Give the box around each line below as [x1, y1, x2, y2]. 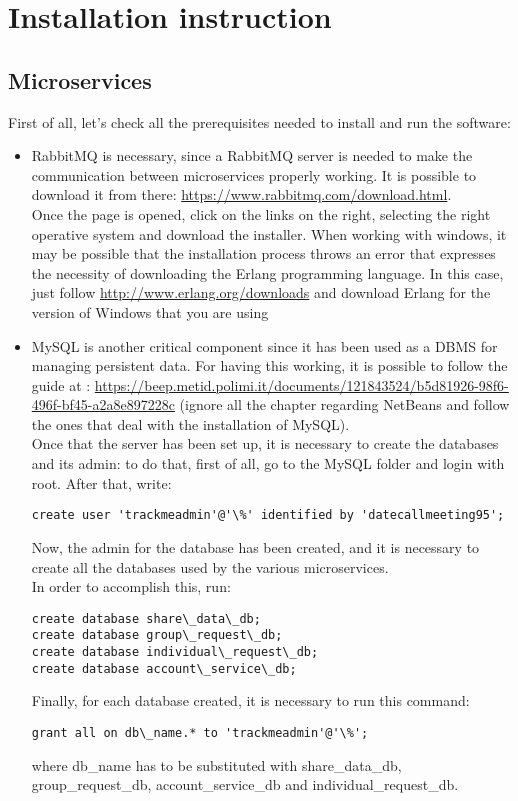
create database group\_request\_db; [31, 628, 283, 643]
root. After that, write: [31, 472, 172, 493]
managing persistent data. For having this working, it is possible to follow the [31, 355, 508, 376]
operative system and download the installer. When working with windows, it [31, 223, 507, 244]
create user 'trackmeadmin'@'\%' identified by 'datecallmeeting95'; [31, 508, 505, 523]
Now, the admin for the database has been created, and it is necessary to [31, 536, 480, 557]
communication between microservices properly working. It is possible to [31, 164, 477, 185]
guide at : [31, 374, 91, 395]
